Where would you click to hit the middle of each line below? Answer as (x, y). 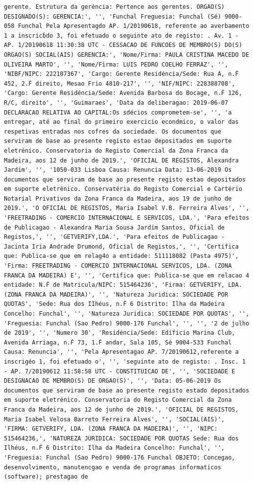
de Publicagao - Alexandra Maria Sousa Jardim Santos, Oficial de (115, 227)
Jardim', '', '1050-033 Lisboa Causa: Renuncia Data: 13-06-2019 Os (118, 170)
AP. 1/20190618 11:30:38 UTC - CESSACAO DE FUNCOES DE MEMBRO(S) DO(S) (123, 45)
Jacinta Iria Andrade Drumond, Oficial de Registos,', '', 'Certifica (121, 246)
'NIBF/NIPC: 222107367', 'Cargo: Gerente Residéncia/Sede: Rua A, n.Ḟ (121, 74)
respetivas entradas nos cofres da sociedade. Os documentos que (113, 131)
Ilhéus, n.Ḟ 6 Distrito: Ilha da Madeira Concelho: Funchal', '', (115, 448)
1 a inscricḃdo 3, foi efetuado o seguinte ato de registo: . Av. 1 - (121, 35)
